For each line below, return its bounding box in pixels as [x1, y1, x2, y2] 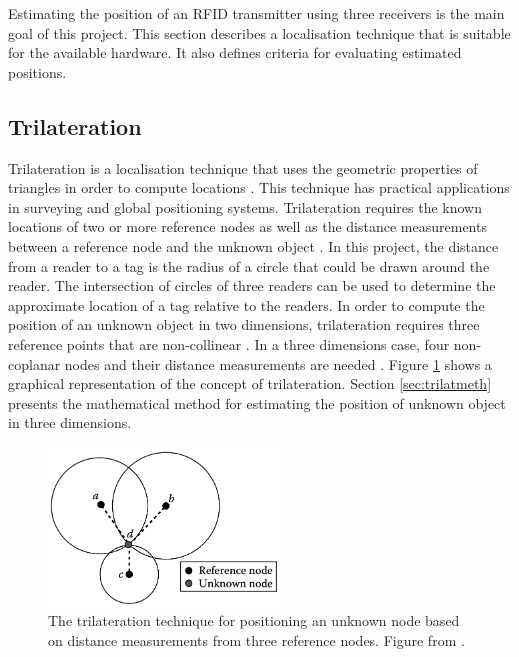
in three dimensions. [8, 412, 132, 433]
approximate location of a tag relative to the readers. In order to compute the [8, 294, 485, 315]
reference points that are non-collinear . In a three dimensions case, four [8, 333, 450, 354]
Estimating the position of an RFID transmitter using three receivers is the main [8, 3, 505, 23]
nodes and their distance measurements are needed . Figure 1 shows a [64, 353, 492, 374]
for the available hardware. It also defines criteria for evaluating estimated [8, 42, 462, 63]
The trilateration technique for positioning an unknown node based [48, 610, 460, 631]
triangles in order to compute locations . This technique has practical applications [8, 177, 510, 198]
